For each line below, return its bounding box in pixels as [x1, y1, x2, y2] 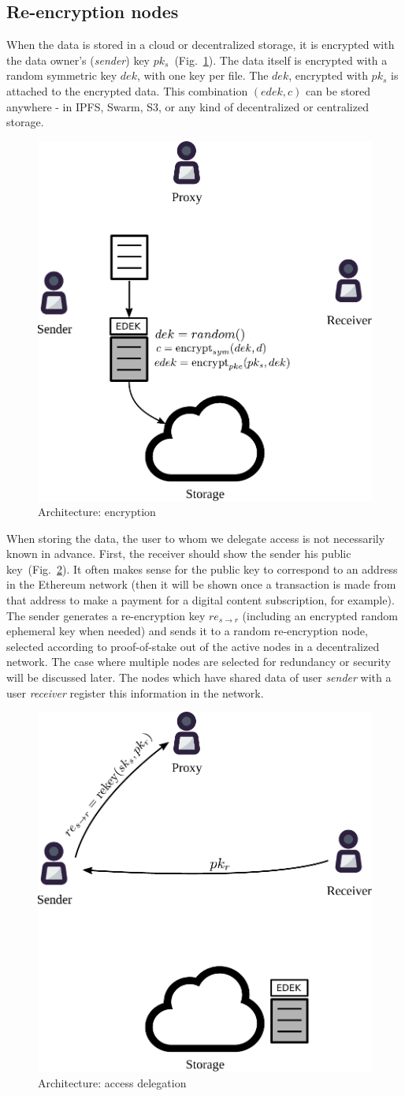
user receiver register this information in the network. [6, 684, 264, 701]
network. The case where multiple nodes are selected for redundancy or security [6, 653, 391, 670]
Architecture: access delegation [38, 1074, 187, 1090]
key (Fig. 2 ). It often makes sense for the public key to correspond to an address [6, 560, 398, 577]
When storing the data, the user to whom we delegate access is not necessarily [6, 529, 385, 546]
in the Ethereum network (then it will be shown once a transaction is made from [6, 576, 396, 593]
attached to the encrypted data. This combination [6, 82, 248, 99]
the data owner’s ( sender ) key [6, 51, 150, 68]
